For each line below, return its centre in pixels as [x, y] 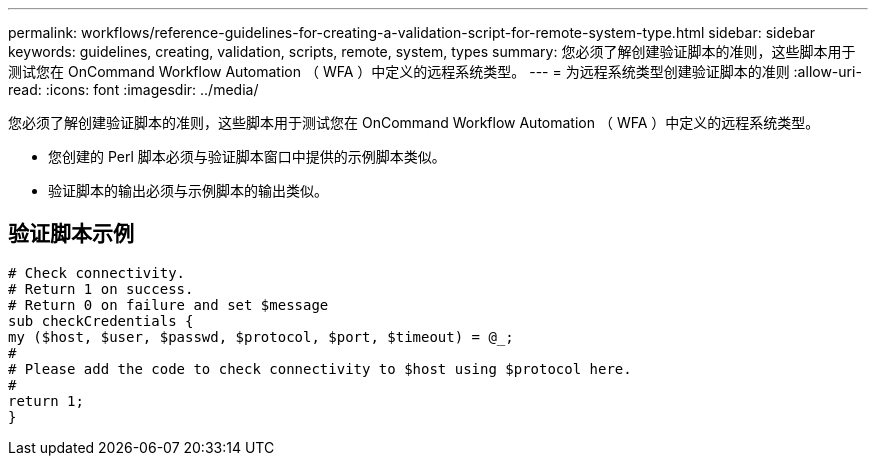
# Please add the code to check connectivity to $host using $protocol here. [320, 368]
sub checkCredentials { [101, 320]
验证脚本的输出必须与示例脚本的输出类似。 [188, 190]
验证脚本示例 [71, 234]
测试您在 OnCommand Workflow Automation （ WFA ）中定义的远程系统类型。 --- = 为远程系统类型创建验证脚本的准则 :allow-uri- [435, 71]
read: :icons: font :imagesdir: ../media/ [133, 89]
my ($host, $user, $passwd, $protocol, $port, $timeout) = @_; [261, 336]
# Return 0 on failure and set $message [168, 304]
